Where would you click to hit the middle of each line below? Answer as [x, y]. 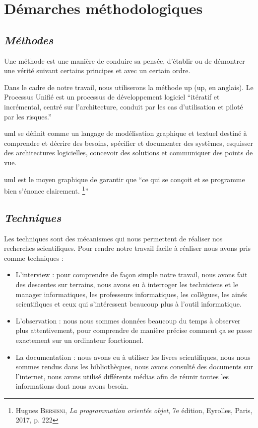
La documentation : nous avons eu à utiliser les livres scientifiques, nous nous [133, 357]
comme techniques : [34, 258]
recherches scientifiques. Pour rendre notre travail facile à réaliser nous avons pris [127, 248]
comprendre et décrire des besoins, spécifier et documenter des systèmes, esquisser [129, 143]
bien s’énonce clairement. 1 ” [46, 190]
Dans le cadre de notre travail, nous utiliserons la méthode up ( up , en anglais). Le [129, 87]
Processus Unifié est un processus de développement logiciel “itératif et [112, 97]
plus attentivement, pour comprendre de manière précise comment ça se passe [134, 330]
